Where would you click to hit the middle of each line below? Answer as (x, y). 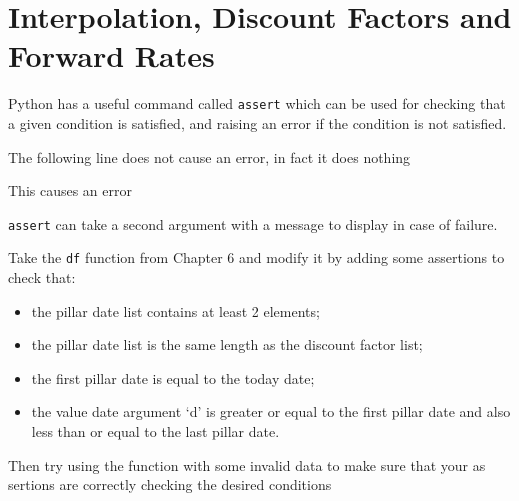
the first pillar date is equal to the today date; (173, 377)
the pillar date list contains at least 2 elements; (175, 310)
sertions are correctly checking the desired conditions (170, 484)
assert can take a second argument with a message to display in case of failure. (253, 223)
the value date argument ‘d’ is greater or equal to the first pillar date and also (271, 411)
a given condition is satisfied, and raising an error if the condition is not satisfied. (257, 122)
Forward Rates (111, 55)
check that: (42, 277)
